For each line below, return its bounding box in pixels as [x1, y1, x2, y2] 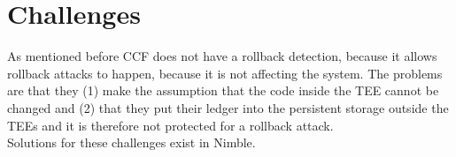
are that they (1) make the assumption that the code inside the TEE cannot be [7, 81, 439, 100]
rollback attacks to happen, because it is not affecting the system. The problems [7, 64, 443, 82]
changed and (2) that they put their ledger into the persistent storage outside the [7, 98, 449, 116]
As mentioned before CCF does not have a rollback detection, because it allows [7, 47, 437, 65]
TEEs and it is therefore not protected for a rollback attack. [7, 116, 334, 134]
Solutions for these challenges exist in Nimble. [7, 133, 256, 152]
